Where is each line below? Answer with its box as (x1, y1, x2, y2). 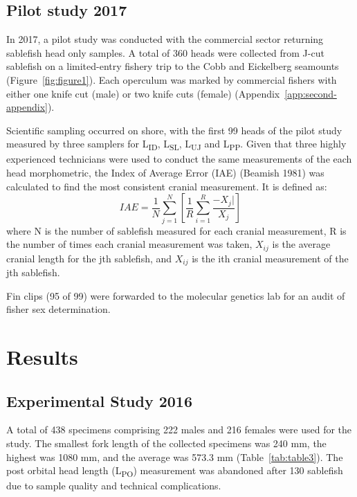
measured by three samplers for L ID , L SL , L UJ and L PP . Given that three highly (6, 136, 347, 153)
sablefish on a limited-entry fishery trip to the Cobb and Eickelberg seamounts (6, 59, 339, 73)
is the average (272, 237, 331, 251)
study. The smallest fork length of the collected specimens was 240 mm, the (6, 436, 327, 451)
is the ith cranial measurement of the (192, 251, 349, 265)
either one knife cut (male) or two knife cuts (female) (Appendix (6, 86, 280, 100)
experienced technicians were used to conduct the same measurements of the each (6, 152, 352, 166)
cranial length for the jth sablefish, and (6, 251, 172, 265)
